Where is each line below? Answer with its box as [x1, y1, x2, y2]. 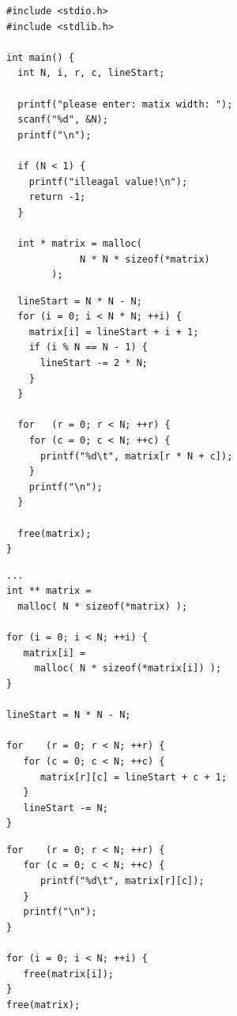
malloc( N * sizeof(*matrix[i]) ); [34, 663, 222, 674]
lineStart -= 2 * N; [39, 357, 148, 369]
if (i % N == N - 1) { [28, 342, 148, 353]
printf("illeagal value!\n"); [28, 176, 188, 187]
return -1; [28, 191, 86, 203]
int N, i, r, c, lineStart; [17, 67, 165, 79]
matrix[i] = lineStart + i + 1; [28, 326, 199, 338]
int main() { [6, 51, 74, 63]
